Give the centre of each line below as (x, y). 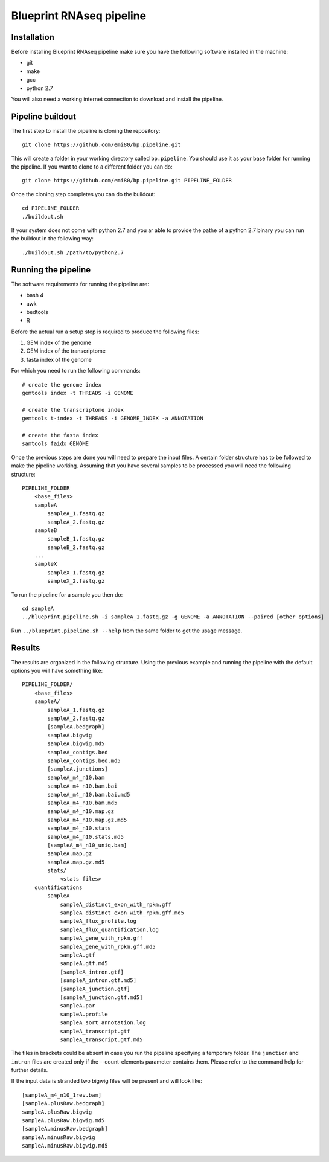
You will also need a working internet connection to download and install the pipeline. (117, 99)
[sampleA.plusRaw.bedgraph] (63, 1103)
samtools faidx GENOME (56, 444)
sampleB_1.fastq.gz (76, 539)
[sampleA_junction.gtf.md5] (101, 997)
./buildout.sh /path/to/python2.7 (73, 252)
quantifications (58, 887)
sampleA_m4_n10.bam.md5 (82, 803)
